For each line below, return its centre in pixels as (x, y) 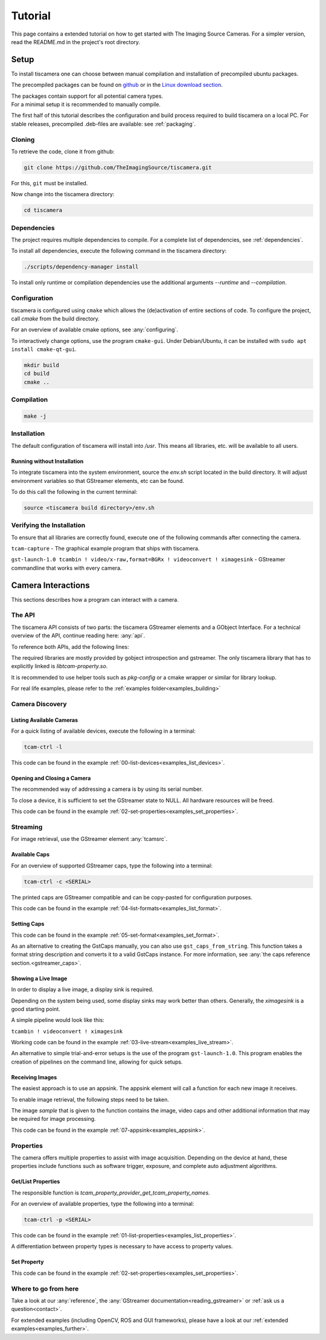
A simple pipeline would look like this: (58, 1020)
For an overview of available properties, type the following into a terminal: (103, 1204)
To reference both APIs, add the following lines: (70, 646)
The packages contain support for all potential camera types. (87, 96)
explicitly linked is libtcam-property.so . (59, 666)
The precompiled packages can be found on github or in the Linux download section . (117, 85)
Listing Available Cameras (45, 720)
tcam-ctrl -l (43, 747)
